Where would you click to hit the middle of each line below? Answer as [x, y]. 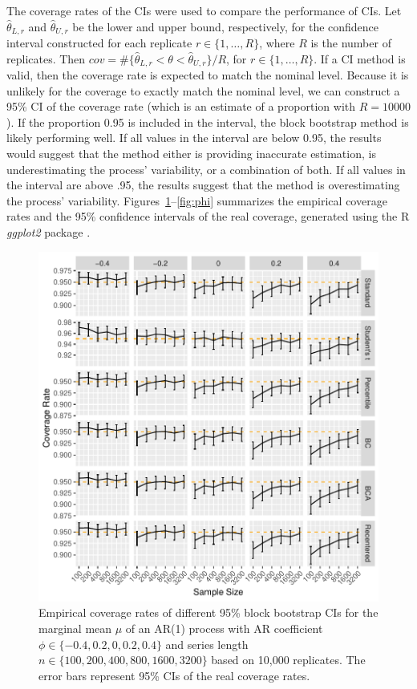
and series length [207, 644]
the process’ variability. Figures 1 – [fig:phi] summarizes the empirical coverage [197, 200]
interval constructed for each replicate [99, 43]
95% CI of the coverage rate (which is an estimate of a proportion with [181, 106]
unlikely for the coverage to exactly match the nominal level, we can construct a [203, 90]
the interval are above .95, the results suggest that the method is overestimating [203, 185]
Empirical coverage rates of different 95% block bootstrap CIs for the [208, 612]
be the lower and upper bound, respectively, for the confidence [226, 26]
